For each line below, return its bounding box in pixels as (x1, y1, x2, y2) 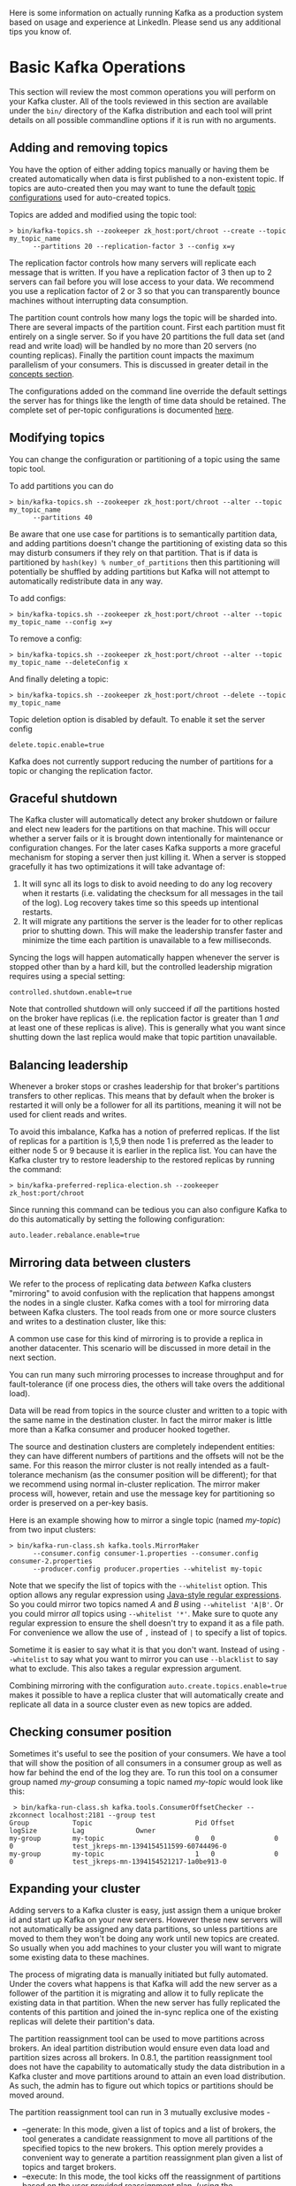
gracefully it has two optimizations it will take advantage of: (9, 861, 225, 872)
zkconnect (9, 1811, 46, 1819)
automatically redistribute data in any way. (9, 575, 163, 586)
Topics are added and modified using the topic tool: (9, 209, 197, 220)
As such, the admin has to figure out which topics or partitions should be (9, 2080, 274, 2090)
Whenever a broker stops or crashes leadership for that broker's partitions (9, 1081, 280, 1092)
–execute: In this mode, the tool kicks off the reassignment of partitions (21, 2171, 281, 2182)
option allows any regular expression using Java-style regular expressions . (9, 1589, 282, 1600)
